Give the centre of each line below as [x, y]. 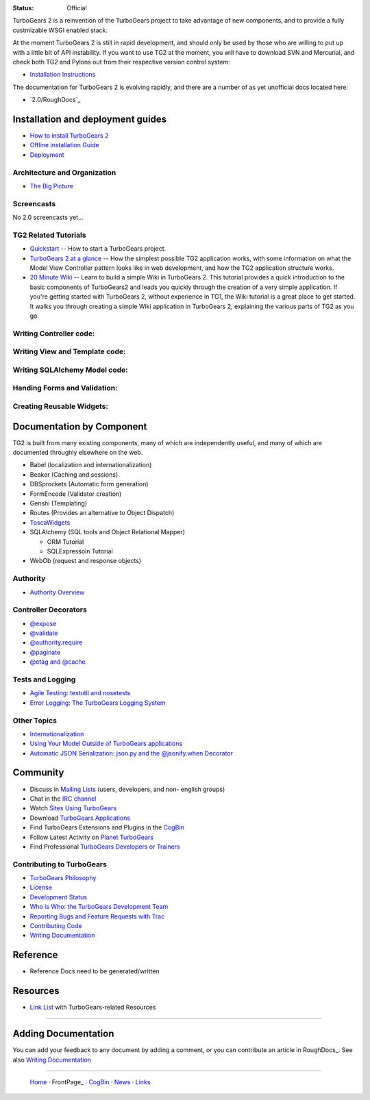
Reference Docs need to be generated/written [95, 971]
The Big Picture [51, 186]
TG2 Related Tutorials [49, 235]
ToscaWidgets [50, 522]
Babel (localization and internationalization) [91, 465]
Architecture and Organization [64, 173]
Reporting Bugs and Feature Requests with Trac [97, 916]
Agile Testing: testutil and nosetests [80, 693]
